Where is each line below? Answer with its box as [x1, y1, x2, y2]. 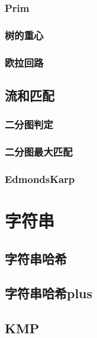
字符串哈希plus [5, 284, 93, 302]
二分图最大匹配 [5, 144, 73, 159]
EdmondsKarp [5, 171, 75, 186]
